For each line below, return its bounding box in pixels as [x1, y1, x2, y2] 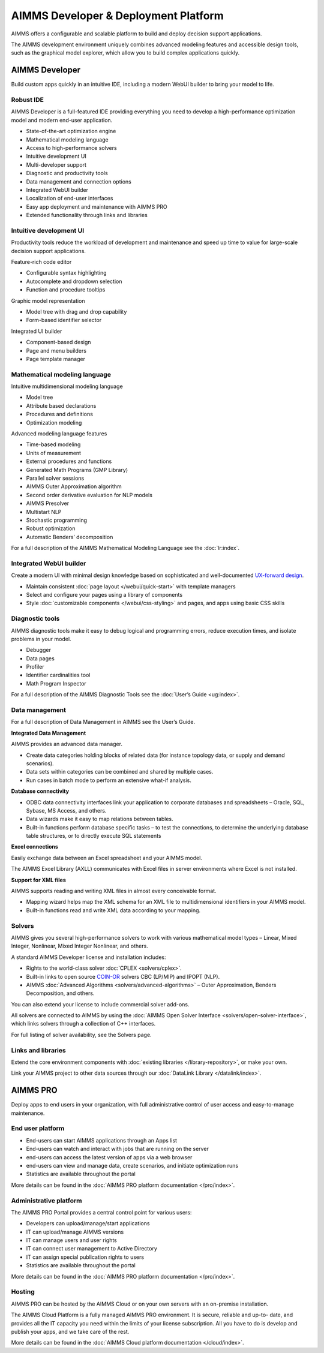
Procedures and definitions [26, 411, 93, 418]
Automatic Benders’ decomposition [26, 533, 113, 540]
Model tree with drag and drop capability [26, 308, 127, 315]
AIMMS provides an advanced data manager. [11, 741, 123, 748]
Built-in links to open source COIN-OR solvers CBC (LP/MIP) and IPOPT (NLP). [26, 973, 220, 980]
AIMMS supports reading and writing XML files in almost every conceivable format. [11, 888, 217, 895]
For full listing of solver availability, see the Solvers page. [11, 1031, 152, 1038]
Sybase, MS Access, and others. [26, 807, 107, 814]
